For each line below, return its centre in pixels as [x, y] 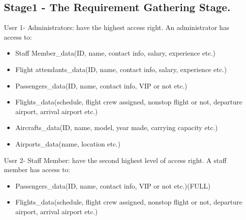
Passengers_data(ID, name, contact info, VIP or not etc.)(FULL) [113, 185]
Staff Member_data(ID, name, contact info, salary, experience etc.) [115, 53]
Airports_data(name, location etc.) [68, 143]
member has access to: [37, 169]
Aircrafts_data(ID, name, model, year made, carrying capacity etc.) [116, 127]
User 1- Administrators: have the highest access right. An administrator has [117, 27]
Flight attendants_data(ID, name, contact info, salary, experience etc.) [121, 69]
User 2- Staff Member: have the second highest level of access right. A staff [115, 160]
